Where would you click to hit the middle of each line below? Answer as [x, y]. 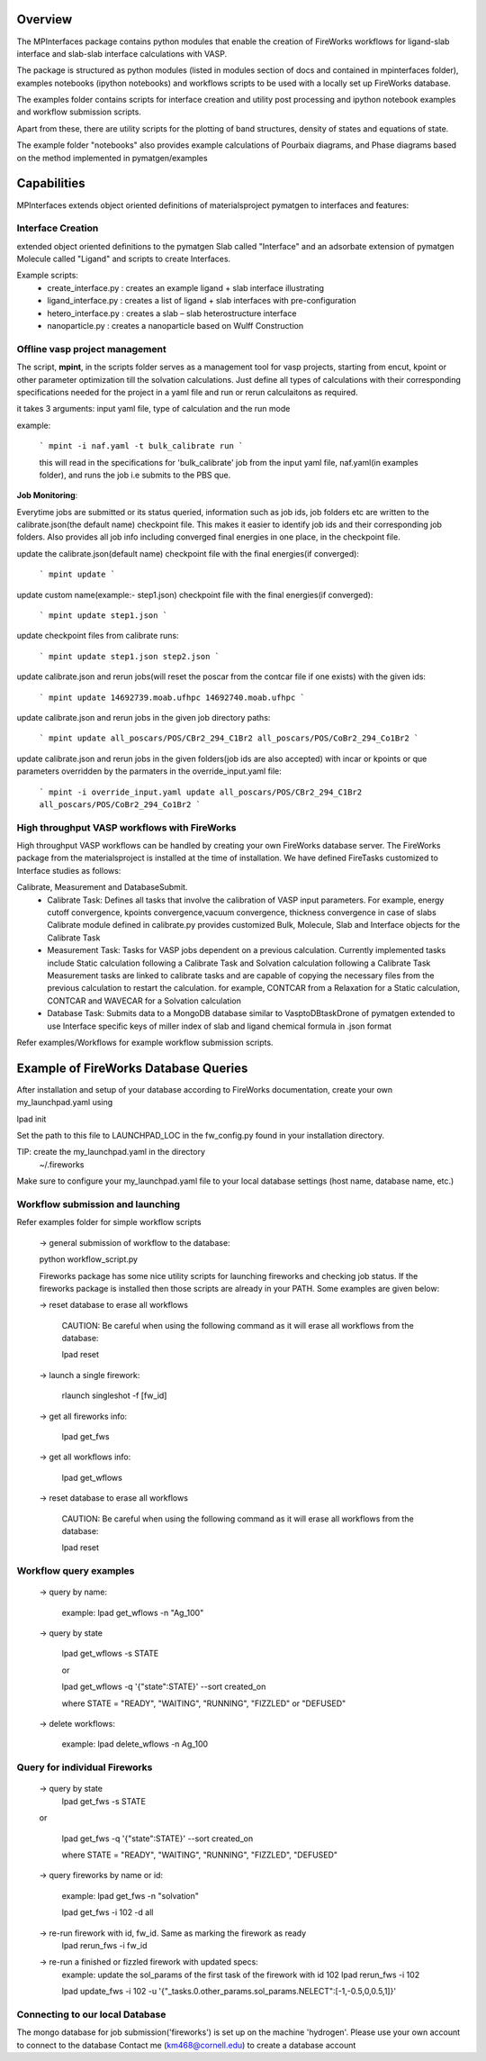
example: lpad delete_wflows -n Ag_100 [135, 1744]
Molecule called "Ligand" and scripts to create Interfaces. [124, 259]
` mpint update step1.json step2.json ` [130, 656]
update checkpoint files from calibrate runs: [98, 636]
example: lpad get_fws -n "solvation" [130, 1895]
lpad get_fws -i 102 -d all [108, 1912]
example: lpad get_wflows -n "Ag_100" [133, 1612]
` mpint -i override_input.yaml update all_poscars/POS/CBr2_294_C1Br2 [201, 792]
